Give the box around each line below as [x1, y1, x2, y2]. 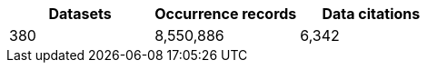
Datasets [48, 5, 112, 23]
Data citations [322, 5, 421, 23]
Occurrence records [154, 5, 297, 23]
